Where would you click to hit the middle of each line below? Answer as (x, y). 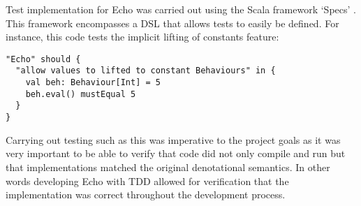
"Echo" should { (43, 59)
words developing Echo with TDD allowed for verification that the (147, 181)
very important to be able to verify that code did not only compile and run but (176, 153)
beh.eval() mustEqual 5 (81, 94)
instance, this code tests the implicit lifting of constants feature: (142, 37)
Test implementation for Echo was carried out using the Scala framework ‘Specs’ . (181, 9)
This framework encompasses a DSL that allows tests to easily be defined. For (172, 23)
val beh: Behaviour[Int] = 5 (93, 83)
